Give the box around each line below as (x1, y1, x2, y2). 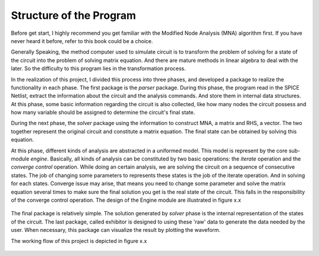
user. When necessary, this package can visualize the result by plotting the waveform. (11, 227, 221, 234)
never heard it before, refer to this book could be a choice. (11, 37, 154, 44)
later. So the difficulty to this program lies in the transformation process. (11, 65, 186, 72)
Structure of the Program (11, 9, 136, 22)
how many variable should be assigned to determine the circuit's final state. (11, 109, 196, 116)
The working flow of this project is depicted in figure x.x (11, 237, 147, 244)
